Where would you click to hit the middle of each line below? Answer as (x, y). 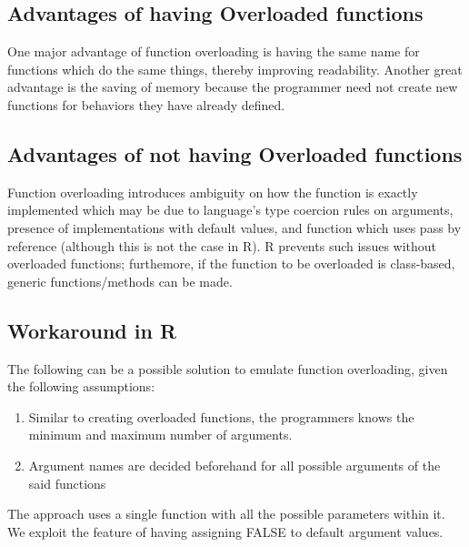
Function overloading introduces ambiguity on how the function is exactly (213, 192)
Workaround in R (92, 330)
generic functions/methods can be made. (120, 281)
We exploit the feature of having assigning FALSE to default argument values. (225, 531)
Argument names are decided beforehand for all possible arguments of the (234, 465)
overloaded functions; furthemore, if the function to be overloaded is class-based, (231, 263)
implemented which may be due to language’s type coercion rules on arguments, (230, 210)
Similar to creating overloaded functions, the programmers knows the (221, 416)
